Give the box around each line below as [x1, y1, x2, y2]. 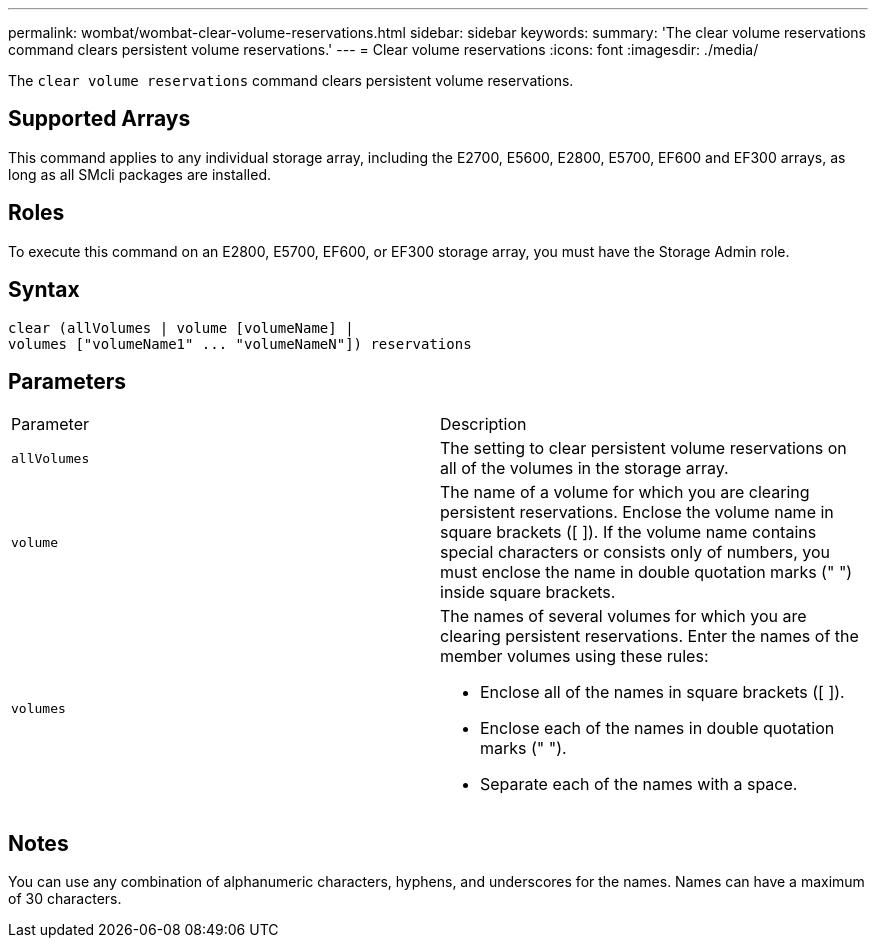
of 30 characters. [8, 890, 122, 908]
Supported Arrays [8, 106, 191, 132]
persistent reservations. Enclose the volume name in [440, 502, 834, 523]
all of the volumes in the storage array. [440, 458, 729, 479]
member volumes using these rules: [440, 646, 709, 667]
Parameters [8, 368, 126, 394]
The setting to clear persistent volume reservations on [440, 438, 847, 459]
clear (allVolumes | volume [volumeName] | [8, 319, 354, 336]
